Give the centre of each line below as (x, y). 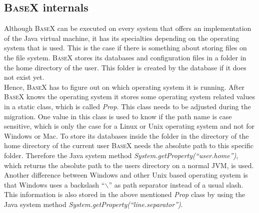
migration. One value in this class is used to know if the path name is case (118, 116)
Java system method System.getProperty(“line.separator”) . (93, 204)
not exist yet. (24, 77)
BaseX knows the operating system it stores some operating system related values (129, 97)
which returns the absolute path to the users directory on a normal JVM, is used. (129, 165)
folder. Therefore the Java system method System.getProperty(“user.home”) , (121, 155)
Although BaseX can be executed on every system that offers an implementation (128, 28)
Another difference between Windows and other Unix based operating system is (126, 175)
